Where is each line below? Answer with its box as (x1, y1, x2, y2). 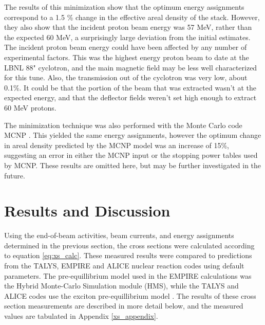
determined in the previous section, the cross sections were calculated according (4, 240, 255, 250)
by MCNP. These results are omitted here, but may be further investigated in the (4, 159, 261, 170)
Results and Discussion (4, 200, 171, 221)
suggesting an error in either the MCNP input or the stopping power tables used (4, 150, 258, 160)
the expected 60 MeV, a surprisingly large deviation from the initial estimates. (4, 31, 251, 42)
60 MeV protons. (4, 102, 56, 113)
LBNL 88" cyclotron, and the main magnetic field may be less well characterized (4, 62, 257, 73)
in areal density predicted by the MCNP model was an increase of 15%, (4, 139, 230, 150)
